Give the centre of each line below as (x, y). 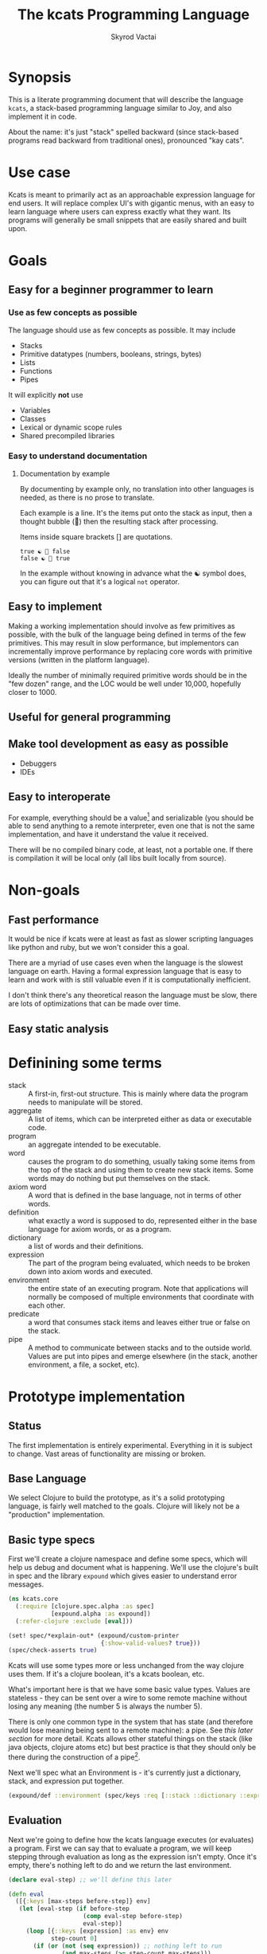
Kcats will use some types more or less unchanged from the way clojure (126, 1666)
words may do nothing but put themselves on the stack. (119, 1178)
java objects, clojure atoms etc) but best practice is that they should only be (132, 1748)
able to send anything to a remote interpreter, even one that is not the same (132, 826)
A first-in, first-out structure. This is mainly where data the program (138, 1093)
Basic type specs (52, 1540)
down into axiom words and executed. (91, 1271)
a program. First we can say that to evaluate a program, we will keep (120, 1848)
